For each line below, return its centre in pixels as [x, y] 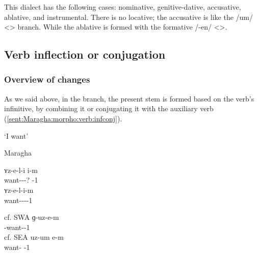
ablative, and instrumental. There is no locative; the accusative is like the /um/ [129, 17]
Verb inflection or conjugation [85, 54]
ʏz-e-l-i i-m [21, 170]
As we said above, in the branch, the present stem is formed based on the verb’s [129, 98]
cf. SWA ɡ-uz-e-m [32, 217]
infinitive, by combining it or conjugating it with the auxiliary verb [109, 108]
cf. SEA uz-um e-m [34, 237]
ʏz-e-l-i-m [19, 189]
